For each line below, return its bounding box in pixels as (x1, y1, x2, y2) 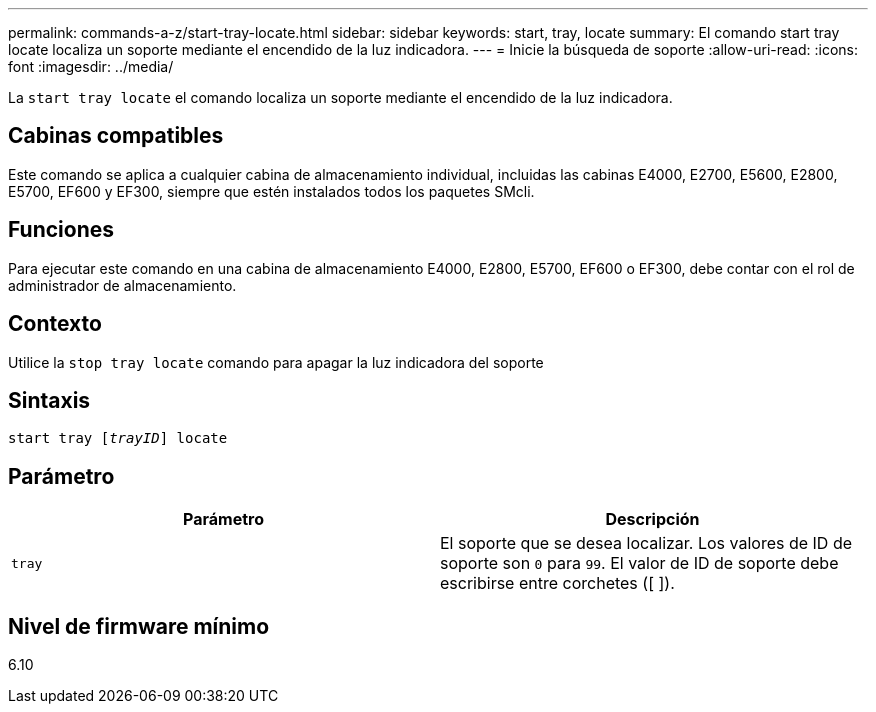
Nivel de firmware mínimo (8, 613, 270, 639)
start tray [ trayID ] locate (8, 430, 228, 447)
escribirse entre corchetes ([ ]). (440, 573, 675, 594)
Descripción (605, 509, 700, 530)
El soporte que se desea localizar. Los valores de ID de (440, 533, 853, 554)
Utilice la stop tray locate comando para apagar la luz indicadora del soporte (8, 353, 544, 371)
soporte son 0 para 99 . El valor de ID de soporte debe (440, 553, 839, 574)
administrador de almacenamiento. (8, 276, 237, 294)
